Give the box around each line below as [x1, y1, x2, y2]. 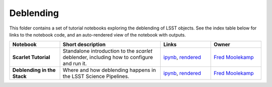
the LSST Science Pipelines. [62, 73, 129, 80]
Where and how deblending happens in [62, 66, 156, 73]
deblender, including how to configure [62, 54, 153, 61]
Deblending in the [12, 66, 56, 73]
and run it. [62, 60, 87, 67]
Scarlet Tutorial [12, 54, 50, 61]
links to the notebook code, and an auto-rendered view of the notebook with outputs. [9, 31, 186, 37]
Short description [62, 41, 106, 48]
